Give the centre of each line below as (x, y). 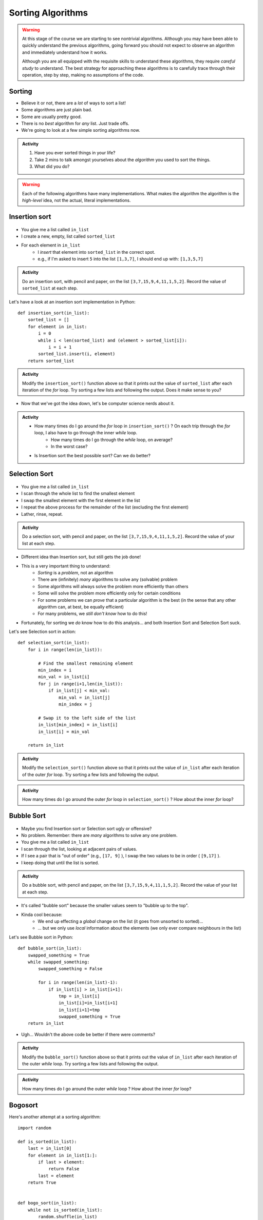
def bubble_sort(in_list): (50, 948)
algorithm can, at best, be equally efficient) (81, 607)
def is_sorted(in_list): (47, 1141)
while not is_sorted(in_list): (65, 1210)
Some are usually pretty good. (52, 117)
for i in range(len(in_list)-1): (78, 983)
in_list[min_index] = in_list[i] (78, 725)
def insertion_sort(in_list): (54, 313)
